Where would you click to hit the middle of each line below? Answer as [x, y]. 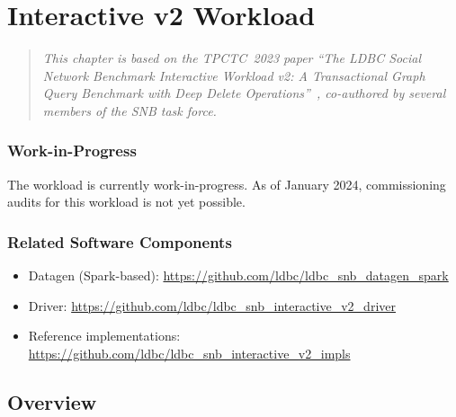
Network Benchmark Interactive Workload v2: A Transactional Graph [234, 75]
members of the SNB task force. [130, 110]
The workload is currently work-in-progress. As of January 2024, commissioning [227, 184]
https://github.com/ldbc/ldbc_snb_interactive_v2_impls [189, 353]
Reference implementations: [104, 336]
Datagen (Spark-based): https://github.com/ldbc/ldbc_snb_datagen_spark [238, 275]
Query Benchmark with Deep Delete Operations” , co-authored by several [244, 93]
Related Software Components [120, 241]
